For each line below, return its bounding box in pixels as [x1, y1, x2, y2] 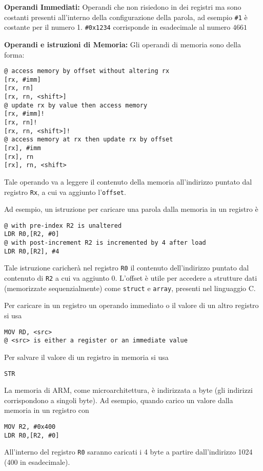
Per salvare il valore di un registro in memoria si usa [4, 351, 169, 362]
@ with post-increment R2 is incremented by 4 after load [4, 239, 206, 247]
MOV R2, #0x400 [4, 423, 56, 430]
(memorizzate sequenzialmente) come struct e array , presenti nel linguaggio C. [4, 282, 256, 293]
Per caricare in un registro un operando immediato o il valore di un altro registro [4, 300, 259, 311]
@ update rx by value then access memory [4, 101, 148, 109]
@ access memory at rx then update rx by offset [4, 136, 173, 143]
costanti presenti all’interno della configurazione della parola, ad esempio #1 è [4, 11, 248, 22]
